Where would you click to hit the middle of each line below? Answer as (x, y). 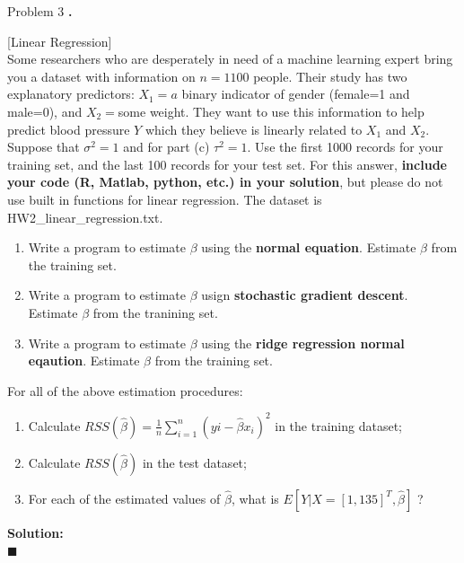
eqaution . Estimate (84, 361)
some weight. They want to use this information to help (271, 111)
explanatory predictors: (71, 94)
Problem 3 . (40, 11)
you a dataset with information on (101, 76)
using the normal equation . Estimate (309, 247)
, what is (255, 498)
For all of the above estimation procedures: (125, 390)
